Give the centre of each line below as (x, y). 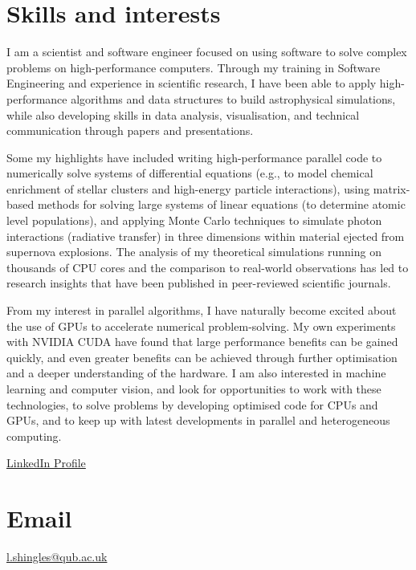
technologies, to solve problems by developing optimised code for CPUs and (192, 404)
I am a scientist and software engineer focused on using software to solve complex (207, 52)
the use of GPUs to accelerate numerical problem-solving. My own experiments (201, 326)
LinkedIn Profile (46, 463)
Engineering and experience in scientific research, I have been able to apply (192, 83)
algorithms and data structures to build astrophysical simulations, (233, 98)
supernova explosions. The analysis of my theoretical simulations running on (194, 252)
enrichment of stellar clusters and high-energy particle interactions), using (188, 188)
